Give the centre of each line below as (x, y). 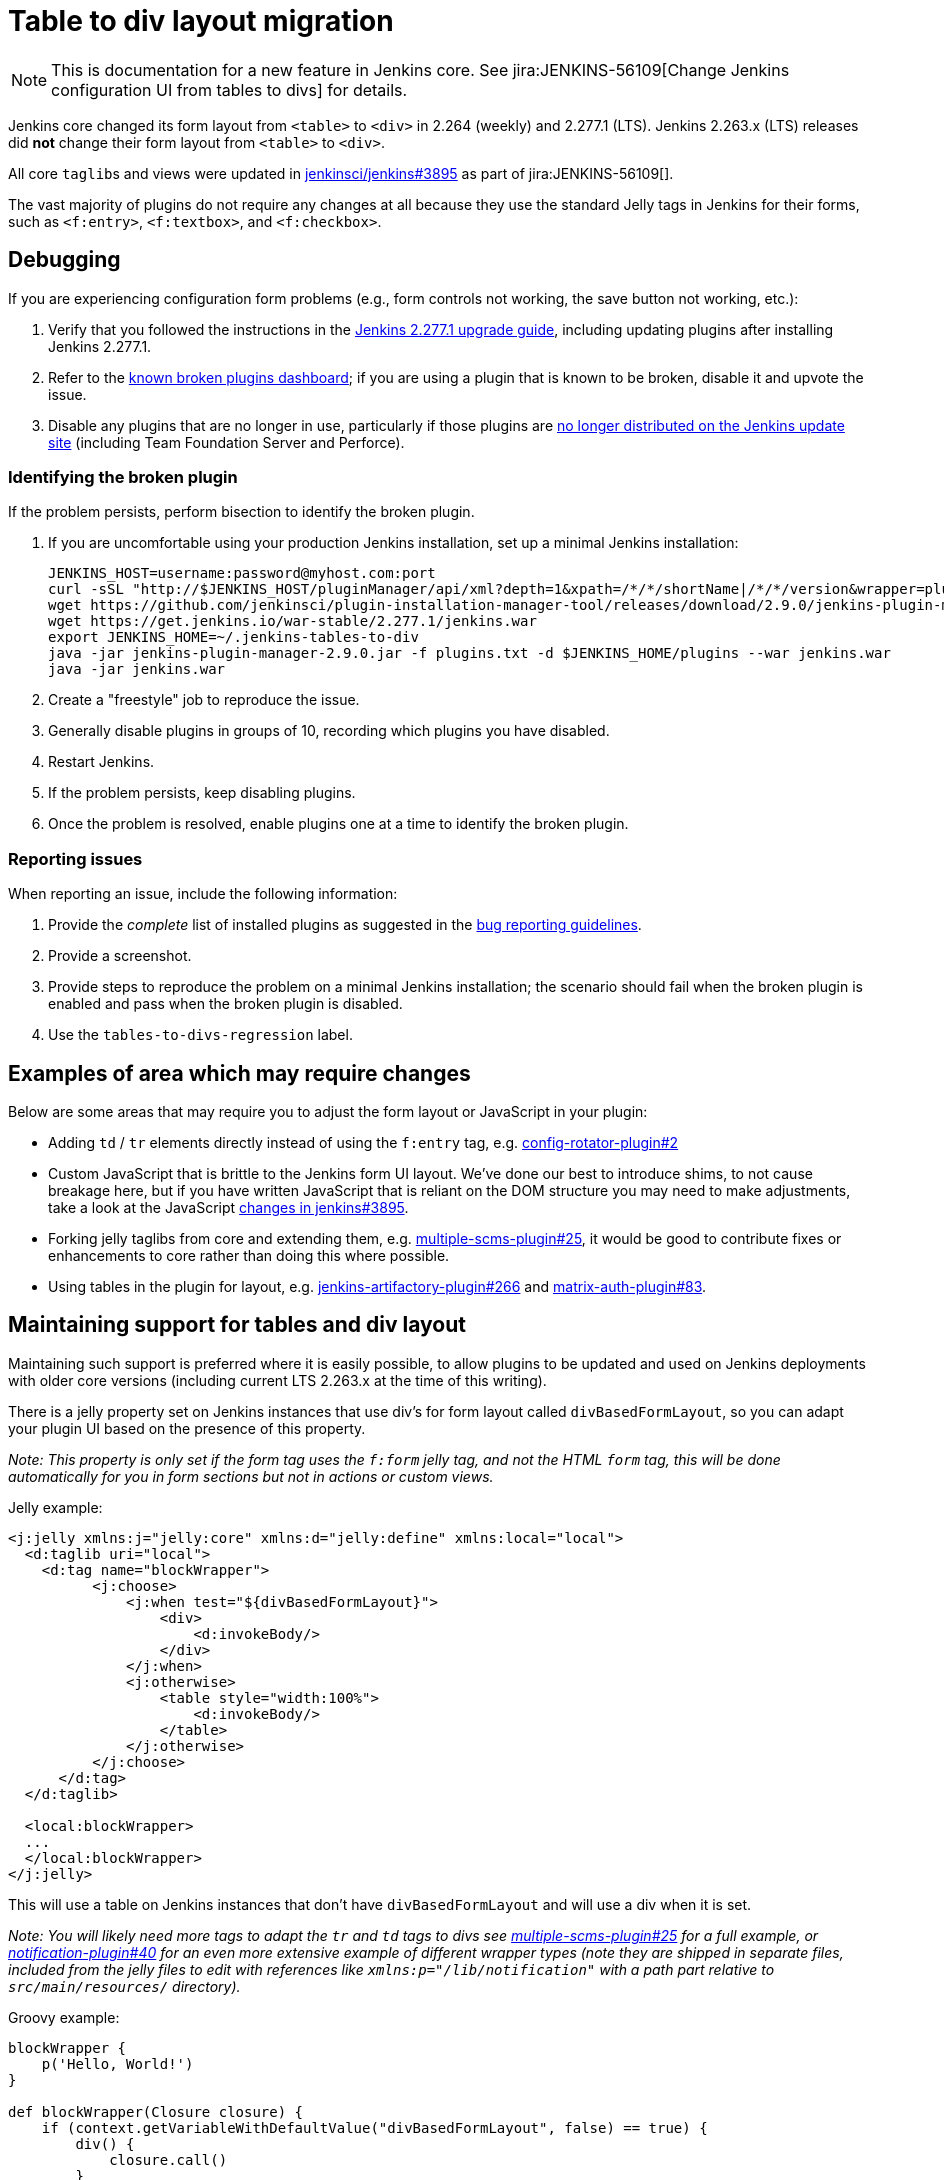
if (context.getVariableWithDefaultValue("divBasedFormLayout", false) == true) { (374, 2127)
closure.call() (168, 2159)
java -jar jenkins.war (137, 669)
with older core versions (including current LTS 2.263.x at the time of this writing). (277, 1380)
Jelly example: (55, 1507)
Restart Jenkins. (101, 762)
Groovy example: (64, 2017)
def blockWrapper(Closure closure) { (156, 2111)
